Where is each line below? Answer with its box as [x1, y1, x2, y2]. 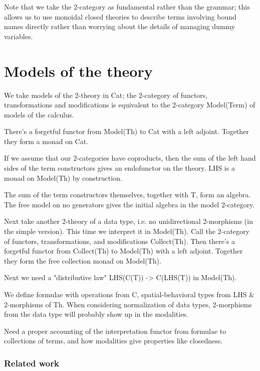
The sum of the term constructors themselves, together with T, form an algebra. [4, 189, 251, 200]
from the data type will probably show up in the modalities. [4, 309, 188, 319]
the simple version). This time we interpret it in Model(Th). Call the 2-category [4, 226, 249, 236]
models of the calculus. [4, 109, 74, 119]
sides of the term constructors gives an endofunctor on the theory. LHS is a [4, 163, 235, 173]
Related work [4, 356, 59, 369]
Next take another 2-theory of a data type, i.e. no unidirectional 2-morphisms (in [4, 216, 253, 226]
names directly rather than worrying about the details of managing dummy [4, 21, 235, 32]
